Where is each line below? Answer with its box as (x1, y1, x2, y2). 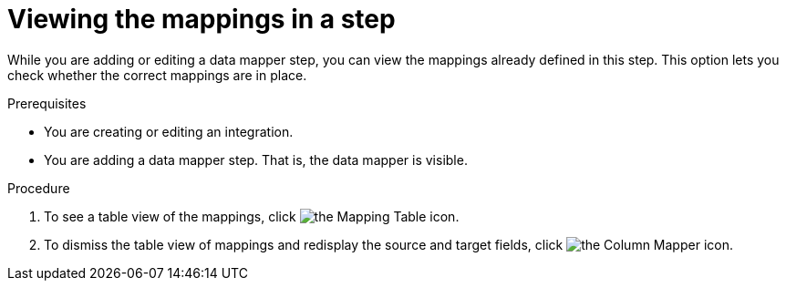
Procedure (7, 180, 70, 196)
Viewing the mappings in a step (7, 4, 396, 35)
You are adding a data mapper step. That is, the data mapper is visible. (44, 151, 468, 168)
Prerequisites (7, 95, 87, 111)
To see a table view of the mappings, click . (44, 208, 460, 224)
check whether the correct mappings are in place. (7, 67, 307, 83)
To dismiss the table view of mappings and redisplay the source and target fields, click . (44, 236, 733, 252)
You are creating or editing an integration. (44, 123, 294, 139)
